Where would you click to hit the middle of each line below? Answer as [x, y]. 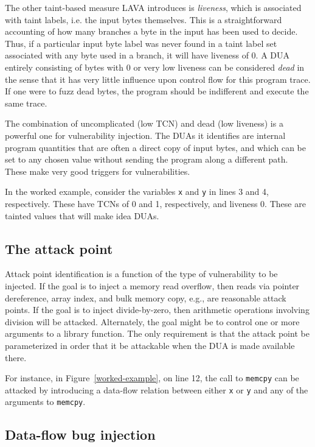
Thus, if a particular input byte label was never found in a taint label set [141, 43]
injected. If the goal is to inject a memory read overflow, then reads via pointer [152, 285]
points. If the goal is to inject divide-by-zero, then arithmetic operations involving [157, 310]
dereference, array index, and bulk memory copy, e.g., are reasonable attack [146, 297]
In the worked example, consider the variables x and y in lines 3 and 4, [137, 192]
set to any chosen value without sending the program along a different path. [147, 159]
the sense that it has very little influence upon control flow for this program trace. [158, 79]
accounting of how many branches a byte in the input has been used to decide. [151, 31]
